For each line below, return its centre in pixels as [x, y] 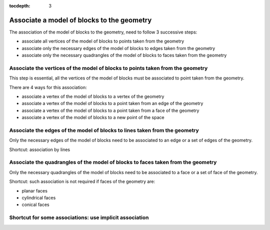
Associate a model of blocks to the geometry [80, 20]
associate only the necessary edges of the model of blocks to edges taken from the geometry [118, 48]
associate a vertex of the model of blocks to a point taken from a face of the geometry [110, 110]
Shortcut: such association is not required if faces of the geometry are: [82, 181]
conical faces [35, 204]
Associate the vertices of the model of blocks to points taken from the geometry [108, 68]
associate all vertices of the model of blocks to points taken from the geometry [103, 41]
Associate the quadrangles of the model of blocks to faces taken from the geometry [113, 162]
